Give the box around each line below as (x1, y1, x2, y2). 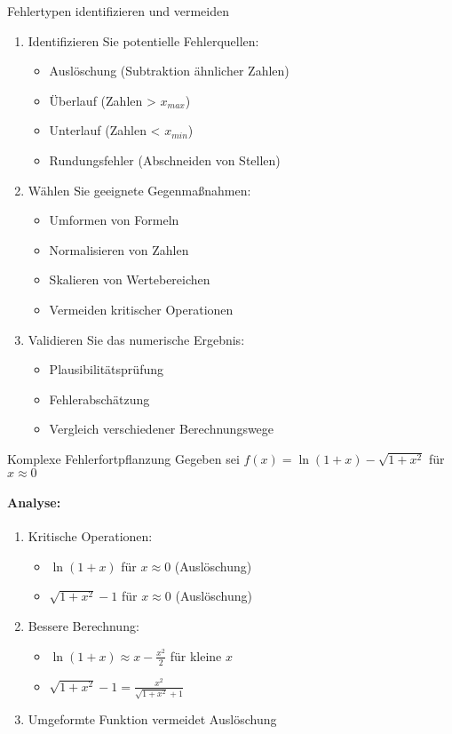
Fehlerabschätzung (49, 389, 150, 408)
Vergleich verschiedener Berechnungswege (49, 419, 274, 438)
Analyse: (7, 493, 61, 512)
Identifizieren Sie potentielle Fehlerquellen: (28, 31, 259, 50)
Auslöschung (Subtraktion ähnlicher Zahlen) (49, 61, 289, 80)
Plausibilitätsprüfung (49, 360, 163, 379)
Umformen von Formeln (49, 211, 179, 229)
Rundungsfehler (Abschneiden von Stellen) (49, 150, 281, 169)
